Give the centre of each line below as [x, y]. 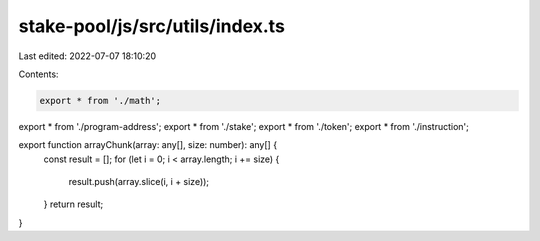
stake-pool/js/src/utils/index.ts [151, 26]
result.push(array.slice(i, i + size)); [139, 182]
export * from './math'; [100, 100]
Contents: [38, 74]
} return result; [73, 204]
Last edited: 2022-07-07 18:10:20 [87, 56]
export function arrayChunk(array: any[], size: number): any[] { [148, 145]
